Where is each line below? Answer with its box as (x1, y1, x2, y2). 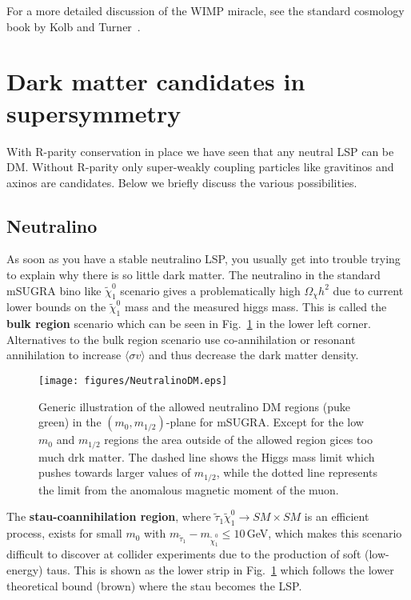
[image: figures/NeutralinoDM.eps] (38, 375, 228, 387)
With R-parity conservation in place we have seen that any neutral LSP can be (6, 142, 394, 159)
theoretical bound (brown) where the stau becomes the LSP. (6, 577, 302, 594)
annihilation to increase (6, 346, 122, 363)
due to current (333, 282, 404, 298)
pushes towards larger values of (38, 464, 191, 481)
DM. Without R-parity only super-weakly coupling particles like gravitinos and (6, 158, 394, 175)
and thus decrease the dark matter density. (149, 346, 359, 363)
